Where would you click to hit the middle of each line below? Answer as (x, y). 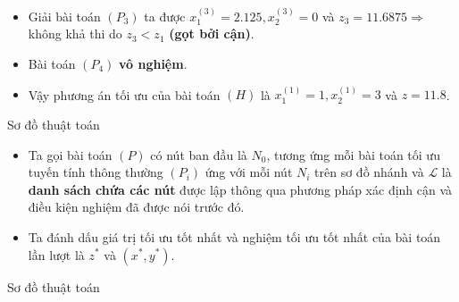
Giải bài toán (64, 16)
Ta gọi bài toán (70, 154)
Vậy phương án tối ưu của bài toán (124, 94)
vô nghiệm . (153, 63)
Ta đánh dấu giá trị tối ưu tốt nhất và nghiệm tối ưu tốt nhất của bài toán (234, 236)
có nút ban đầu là (199, 154)
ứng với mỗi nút (249, 172)
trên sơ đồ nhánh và (369, 172)
